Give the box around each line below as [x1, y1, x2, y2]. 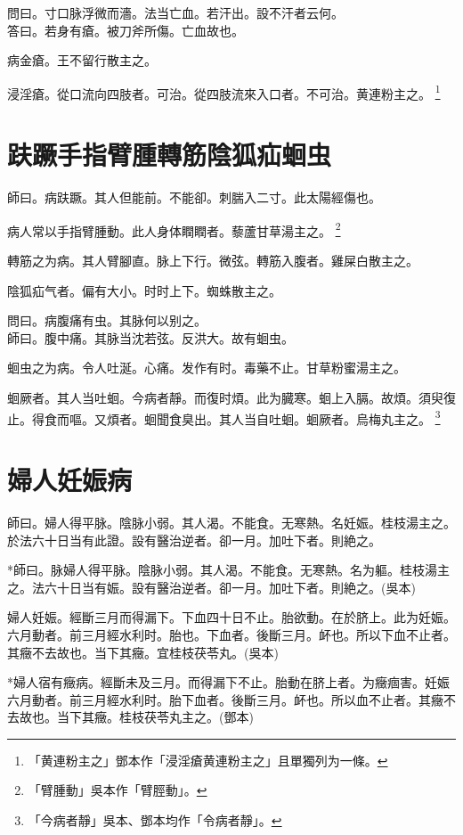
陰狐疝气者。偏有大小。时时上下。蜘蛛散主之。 [7, 281, 281, 299]
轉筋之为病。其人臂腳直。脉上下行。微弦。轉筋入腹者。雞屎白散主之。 [7, 251, 418, 269]
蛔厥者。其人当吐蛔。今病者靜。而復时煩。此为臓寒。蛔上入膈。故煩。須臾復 [7, 388, 456, 406]
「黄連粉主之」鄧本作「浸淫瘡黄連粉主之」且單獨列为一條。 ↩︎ [28, 750, 388, 769]
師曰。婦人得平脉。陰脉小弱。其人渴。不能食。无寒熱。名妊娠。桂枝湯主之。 [7, 512, 456, 531]
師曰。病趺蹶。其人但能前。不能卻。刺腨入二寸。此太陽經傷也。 [7, 188, 381, 207]
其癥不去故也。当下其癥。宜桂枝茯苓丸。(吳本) [7, 643, 279, 661]
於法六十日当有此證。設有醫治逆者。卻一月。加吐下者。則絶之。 [7, 530, 381, 549]
